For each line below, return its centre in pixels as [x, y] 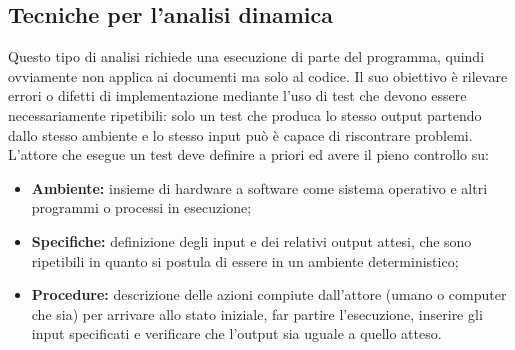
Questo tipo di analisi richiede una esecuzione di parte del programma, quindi [246, 56]
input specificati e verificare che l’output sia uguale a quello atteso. [236, 333]
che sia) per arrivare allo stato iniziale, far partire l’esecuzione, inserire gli [257, 313]
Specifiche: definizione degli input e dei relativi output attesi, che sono [251, 240]
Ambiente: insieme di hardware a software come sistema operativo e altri [259, 187]
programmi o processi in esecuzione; [141, 207]
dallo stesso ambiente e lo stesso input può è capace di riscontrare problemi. [240, 134]
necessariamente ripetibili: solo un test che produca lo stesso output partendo [245, 114]
